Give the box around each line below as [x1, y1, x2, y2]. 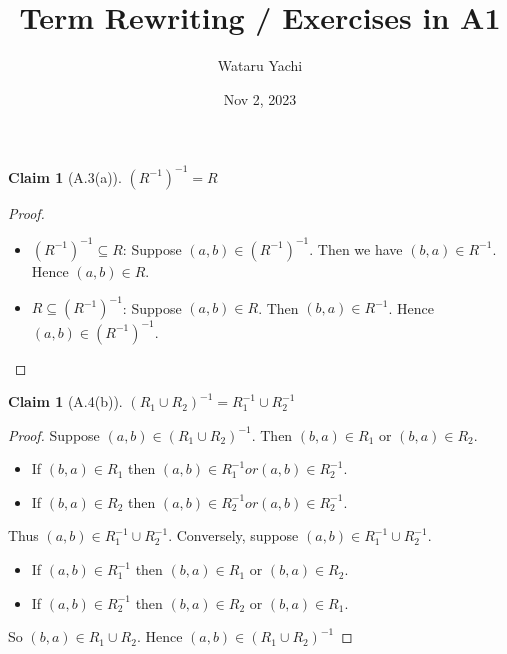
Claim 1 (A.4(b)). [8, 391, 123, 412]
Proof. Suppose [8, 424, 100, 445]
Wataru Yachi [217, 55, 303, 76]
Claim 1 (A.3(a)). [8, 166, 122, 187]
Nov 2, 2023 [223, 88, 297, 109]
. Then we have [309, 238, 403, 259]
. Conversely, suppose [168, 525, 299, 546]
